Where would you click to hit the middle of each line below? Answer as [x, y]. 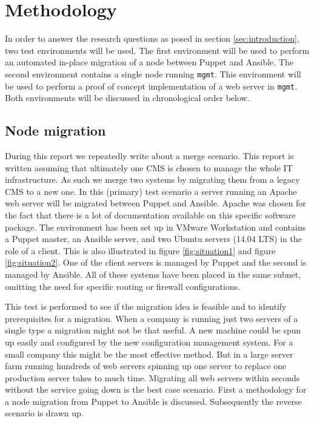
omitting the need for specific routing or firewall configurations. [123, 286]
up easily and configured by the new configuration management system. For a [149, 342]
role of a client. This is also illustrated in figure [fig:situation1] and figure [140, 250]
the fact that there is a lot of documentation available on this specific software [150, 215]
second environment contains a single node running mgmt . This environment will [153, 74]
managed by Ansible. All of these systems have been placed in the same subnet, [153, 274]
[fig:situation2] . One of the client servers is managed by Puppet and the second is [156, 262]
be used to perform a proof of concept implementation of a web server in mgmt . [151, 86]
